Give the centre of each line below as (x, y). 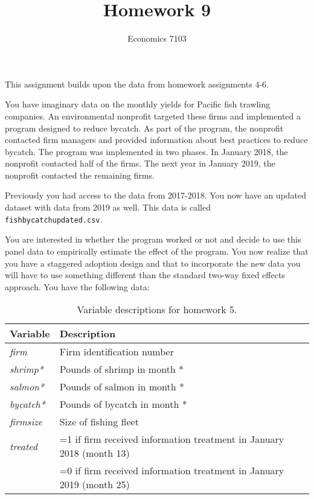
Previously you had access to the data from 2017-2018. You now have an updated (156, 195)
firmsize (26, 422)
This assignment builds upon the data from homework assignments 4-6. (137, 84)
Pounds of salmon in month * (122, 387)
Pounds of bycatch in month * (123, 404)
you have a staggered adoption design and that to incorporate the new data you (153, 263)
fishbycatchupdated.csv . (54, 219)
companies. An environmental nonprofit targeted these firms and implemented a (153, 116)
